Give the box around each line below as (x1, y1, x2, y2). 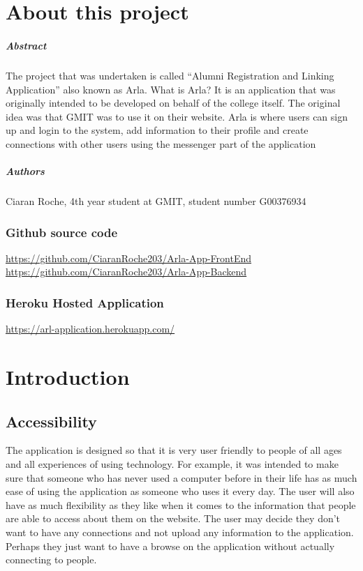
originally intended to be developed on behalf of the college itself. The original (6, 96, 341, 110)
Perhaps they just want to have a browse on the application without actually (6, 538, 335, 553)
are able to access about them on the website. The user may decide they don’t (6, 511, 341, 526)
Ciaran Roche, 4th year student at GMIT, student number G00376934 (6, 194, 306, 208)
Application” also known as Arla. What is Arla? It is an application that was (6, 82, 336, 96)
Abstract (6, 38, 47, 52)
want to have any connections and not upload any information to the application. (6, 525, 354, 540)
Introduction (6, 363, 130, 391)
